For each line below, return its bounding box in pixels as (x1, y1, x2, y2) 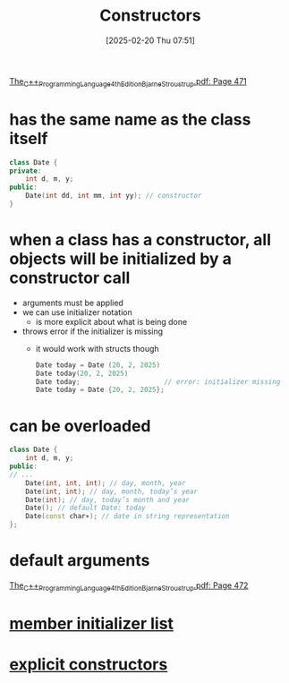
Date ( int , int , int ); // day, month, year (25, 478, 186, 488)
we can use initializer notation (21, 306, 132, 318)
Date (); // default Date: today (25, 503, 146, 513)
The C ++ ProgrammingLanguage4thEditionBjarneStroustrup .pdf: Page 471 (9, 75, 248, 89)
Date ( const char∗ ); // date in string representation (25, 512, 230, 521)
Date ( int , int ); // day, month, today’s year (25, 487, 199, 496)
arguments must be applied (21, 297, 123, 308)
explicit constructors (9, 654, 168, 675)
